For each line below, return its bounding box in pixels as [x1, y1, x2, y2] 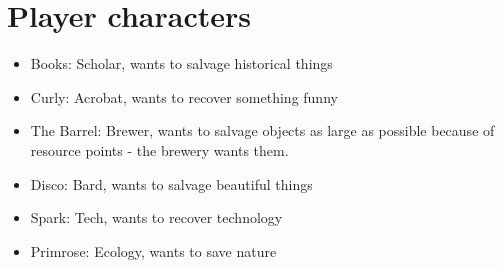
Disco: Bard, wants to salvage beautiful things [30, 173, 313, 194]
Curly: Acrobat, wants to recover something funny [30, 86, 338, 107]
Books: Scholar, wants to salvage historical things [30, 53, 333, 74]
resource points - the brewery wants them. [30, 139, 289, 160]
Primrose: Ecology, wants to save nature [30, 240, 277, 261]
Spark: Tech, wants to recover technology [30, 207, 283, 228]
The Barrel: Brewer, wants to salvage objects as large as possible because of [30, 120, 495, 141]
